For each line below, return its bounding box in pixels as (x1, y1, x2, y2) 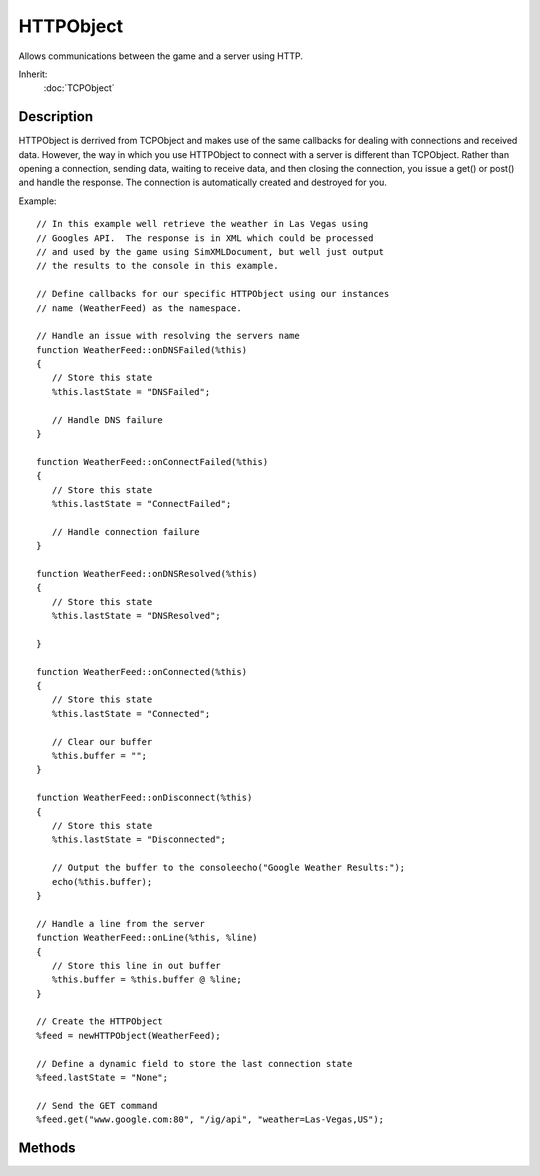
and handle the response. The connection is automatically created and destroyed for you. (18, 176, 387, 189)
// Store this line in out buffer (51, 960, 222, 971)
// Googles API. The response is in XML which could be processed (36, 232, 374, 244)
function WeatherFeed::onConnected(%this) (36, 666, 248, 677)
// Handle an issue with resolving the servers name (36, 330, 300, 342)
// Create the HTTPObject (36, 1016, 164, 1027)
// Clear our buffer (51, 736, 153, 747)
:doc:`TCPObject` (43, 82, 115, 94)
